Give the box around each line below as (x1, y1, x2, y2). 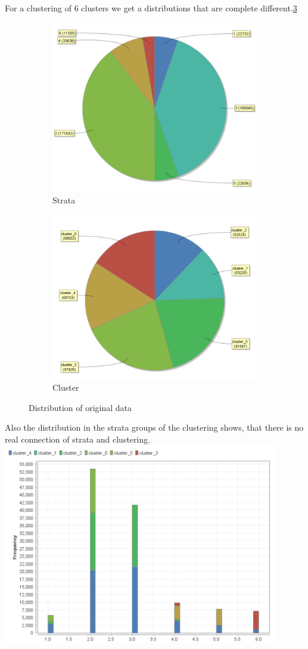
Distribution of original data (29, 401, 132, 413)
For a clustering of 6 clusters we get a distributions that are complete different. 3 (5, 2, 297, 14)
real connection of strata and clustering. (5, 432, 151, 445)
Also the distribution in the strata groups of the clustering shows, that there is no (5, 421, 304, 434)
